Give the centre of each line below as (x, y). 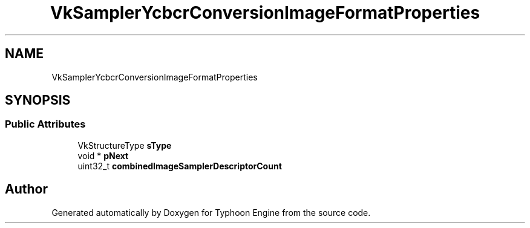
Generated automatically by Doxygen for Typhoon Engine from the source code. (211, 212)
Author (26, 189)
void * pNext (103, 155)
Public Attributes (45, 124)
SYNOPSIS (38, 100)
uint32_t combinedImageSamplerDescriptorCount (180, 166)
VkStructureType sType (125, 145)
